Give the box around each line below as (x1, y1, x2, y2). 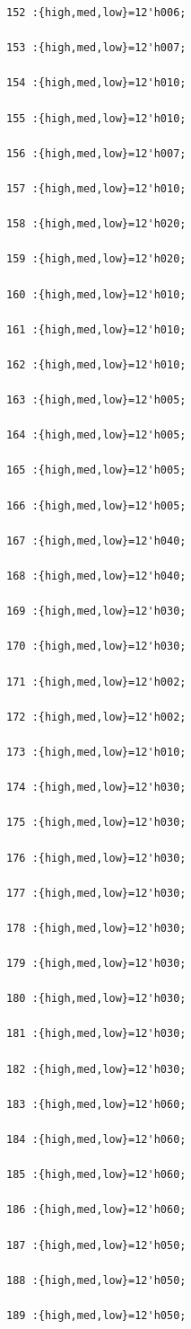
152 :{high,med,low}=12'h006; (6, 6, 187, 19)
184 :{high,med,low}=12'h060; (6, 1133, 187, 1146)
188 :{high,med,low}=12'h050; (6, 1273, 187, 1287)
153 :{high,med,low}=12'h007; (6, 41, 187, 55)
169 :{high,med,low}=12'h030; (6, 605, 187, 618)
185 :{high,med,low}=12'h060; (6, 1168, 187, 1182)
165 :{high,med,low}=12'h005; (6, 464, 187, 477)
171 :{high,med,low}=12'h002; (6, 675, 187, 688)
